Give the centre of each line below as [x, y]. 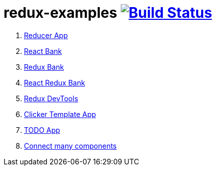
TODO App [42, 130]
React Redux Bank [55, 82]
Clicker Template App [60, 114]
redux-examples [60, 13]
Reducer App [46, 35]
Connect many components [70, 146]
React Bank [43, 51]
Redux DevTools [51, 98]
